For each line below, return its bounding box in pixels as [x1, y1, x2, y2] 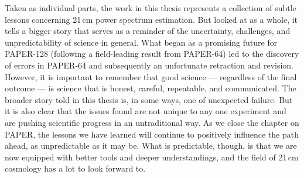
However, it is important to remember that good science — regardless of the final [5, 70, 297, 83]
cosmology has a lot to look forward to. [5, 162, 146, 174]
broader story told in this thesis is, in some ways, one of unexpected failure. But [5, 93, 293, 105]
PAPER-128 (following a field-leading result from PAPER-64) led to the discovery [5, 47, 299, 60]
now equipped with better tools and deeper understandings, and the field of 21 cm [5, 150, 299, 163]
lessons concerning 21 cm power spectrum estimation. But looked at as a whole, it [5, 13, 298, 25]
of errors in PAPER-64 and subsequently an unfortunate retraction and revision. [5, 59, 293, 71]
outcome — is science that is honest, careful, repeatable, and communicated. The [5, 82, 296, 94]
